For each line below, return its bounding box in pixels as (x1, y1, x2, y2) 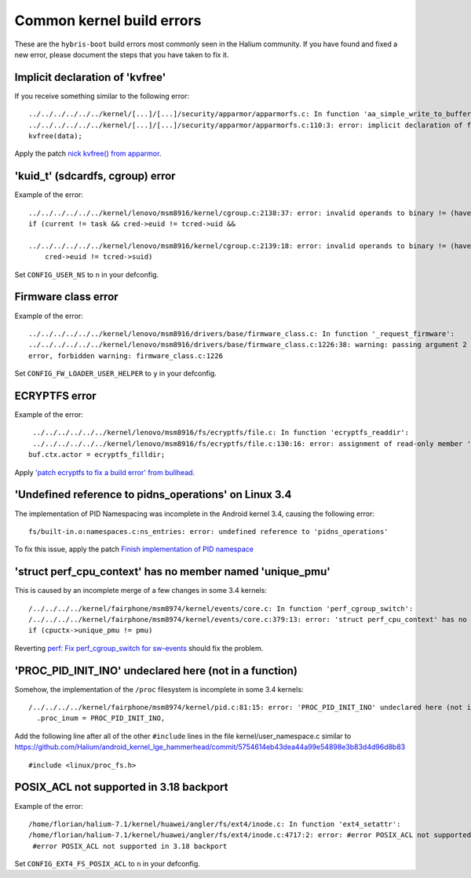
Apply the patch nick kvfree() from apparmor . (14, 149, 162, 159)
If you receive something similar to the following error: (14, 91, 190, 101)
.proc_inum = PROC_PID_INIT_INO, (36, 714, 166, 723)
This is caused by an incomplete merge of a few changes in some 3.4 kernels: (14, 586, 267, 595)
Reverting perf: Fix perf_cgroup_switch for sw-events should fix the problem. (14, 643, 264, 653)
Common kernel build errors (14, 12, 202, 29)
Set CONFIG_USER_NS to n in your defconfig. (14, 269, 159, 279)
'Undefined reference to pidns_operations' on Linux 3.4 (14, 488, 292, 502)
